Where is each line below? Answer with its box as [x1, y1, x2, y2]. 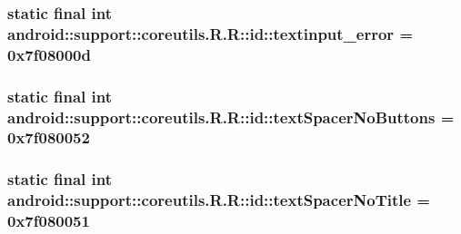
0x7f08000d [7, 43, 91, 65]
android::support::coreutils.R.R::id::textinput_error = [7, 22, 414, 44]
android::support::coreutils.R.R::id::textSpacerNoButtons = [7, 105, 455, 128]
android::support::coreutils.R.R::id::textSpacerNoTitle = [7, 189, 430, 211]
